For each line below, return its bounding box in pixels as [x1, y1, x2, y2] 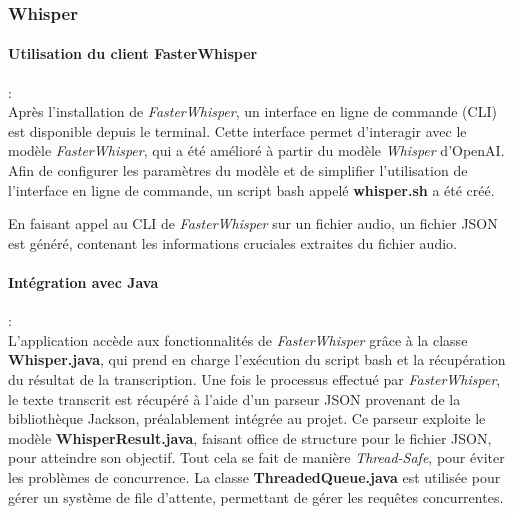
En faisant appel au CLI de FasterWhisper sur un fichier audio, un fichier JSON [8, 213, 498, 234]
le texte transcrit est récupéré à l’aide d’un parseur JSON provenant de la [8, 388, 461, 409]
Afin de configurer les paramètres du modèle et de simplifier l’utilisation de [8, 160, 468, 181]
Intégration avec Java [8, 271, 159, 292]
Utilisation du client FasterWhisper [8, 43, 258, 64]
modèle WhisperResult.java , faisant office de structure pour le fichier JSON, [8, 427, 492, 448]
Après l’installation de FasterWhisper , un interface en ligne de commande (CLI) [8, 101, 497, 122]
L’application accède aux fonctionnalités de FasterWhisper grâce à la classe [8, 329, 468, 350]
